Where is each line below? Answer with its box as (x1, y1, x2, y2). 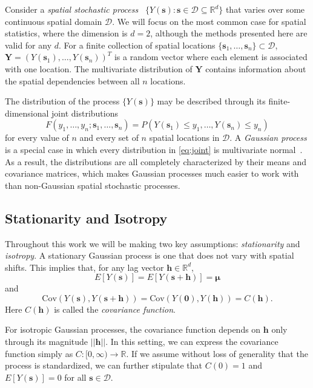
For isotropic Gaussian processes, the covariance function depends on (5, 323, 261, 336)
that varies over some (225, 3, 305, 15)
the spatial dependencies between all (5, 74, 140, 87)
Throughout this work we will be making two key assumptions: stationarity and (5, 237, 300, 250)
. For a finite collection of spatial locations (59, 38, 216, 51)
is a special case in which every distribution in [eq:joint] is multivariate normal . (5, 143, 303, 155)
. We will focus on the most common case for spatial (112, 15, 306, 27)
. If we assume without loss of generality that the (126, 347, 308, 359)
